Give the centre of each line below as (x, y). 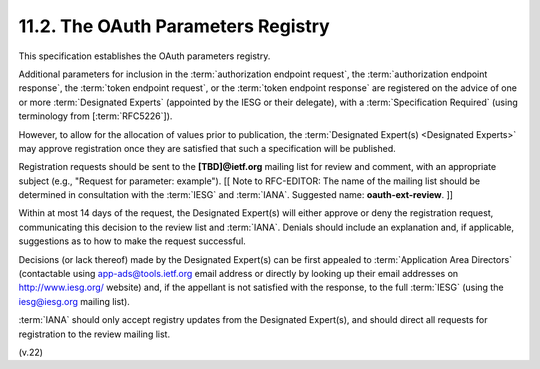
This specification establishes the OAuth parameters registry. (144, 56)
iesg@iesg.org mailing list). (74, 301)
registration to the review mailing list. (94, 334)
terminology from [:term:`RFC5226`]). (95, 116)
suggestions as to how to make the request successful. (132, 241)
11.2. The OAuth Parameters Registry (174, 26)
